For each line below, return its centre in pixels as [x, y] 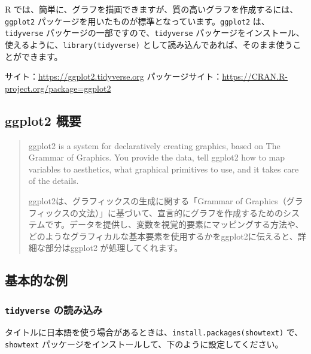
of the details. [54, 181]
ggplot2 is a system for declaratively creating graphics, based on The [154, 145]
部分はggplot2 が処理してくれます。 [114, 248]
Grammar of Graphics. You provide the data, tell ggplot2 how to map [157, 157]
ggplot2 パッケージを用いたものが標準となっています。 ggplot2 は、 [137, 21]
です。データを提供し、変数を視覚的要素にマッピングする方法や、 [174, 224]
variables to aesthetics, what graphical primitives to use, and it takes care [164, 169]
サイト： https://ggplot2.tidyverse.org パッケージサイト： [114, 76]
